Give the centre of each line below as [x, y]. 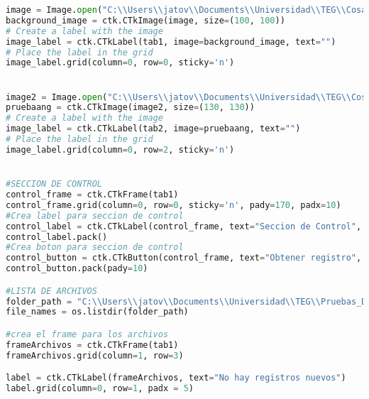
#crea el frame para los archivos [87, 334]
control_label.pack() [57, 237]
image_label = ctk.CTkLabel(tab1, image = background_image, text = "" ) [171, 42]
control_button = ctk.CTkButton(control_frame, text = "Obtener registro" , [184, 258]
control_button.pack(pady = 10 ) [77, 269]
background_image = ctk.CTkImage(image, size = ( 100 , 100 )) [145, 20]
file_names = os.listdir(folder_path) [97, 312]
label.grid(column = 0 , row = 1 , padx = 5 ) [100, 389]
